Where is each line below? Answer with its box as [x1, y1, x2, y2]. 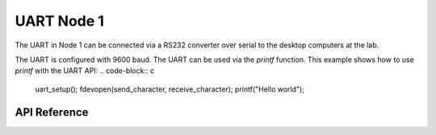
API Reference [15, 105, 89, 119]
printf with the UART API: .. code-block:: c [15, 66, 155, 76]
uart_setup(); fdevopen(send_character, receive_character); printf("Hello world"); [35, 84, 304, 94]
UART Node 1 [15, 12, 105, 30]
